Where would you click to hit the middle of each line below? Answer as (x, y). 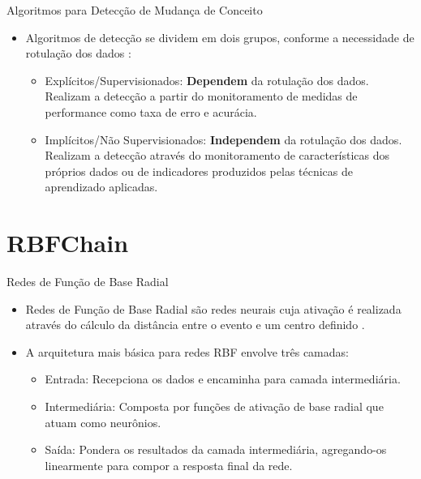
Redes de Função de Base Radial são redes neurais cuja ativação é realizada (213, 308)
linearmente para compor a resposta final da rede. (169, 465)
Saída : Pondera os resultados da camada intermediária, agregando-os (216, 449)
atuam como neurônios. (103, 422)
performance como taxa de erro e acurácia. (151, 111)
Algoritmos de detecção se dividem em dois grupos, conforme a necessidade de (220, 37)
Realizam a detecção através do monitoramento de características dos (217, 155)
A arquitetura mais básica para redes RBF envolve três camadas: (187, 351)
